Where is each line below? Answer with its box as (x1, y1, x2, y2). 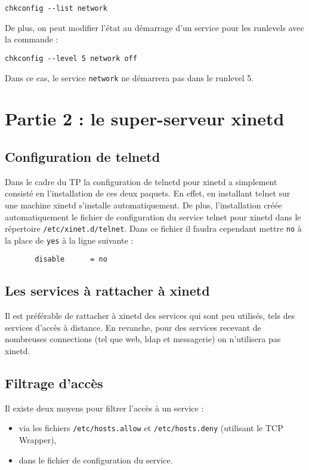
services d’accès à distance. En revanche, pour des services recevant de (5, 321, 261, 333)
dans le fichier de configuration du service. (18, 453, 173, 466)
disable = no (35, 255, 107, 264)
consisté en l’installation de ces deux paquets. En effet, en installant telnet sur (5, 187, 291, 199)
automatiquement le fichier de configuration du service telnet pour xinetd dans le (5, 210, 301, 223)
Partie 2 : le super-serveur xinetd (5, 106, 285, 131)
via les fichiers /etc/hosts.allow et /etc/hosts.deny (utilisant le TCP (18, 422, 283, 434)
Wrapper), (18, 434, 57, 446)
